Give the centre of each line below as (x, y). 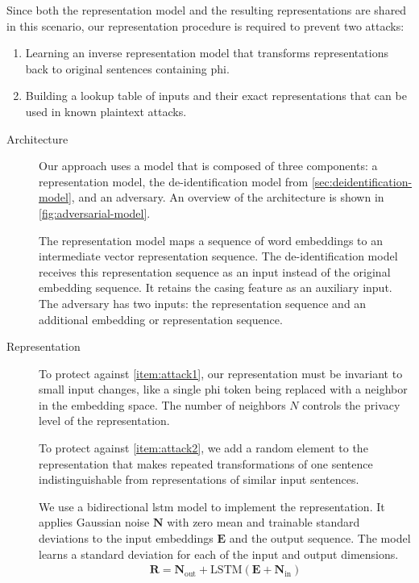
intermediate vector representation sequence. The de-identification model (218, 256)
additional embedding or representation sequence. (161, 319)
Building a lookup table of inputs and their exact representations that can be (216, 96)
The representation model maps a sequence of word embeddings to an (211, 240)
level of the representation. (104, 421)
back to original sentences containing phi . (127, 68)
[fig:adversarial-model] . (95, 212)
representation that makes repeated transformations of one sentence (206, 463)
